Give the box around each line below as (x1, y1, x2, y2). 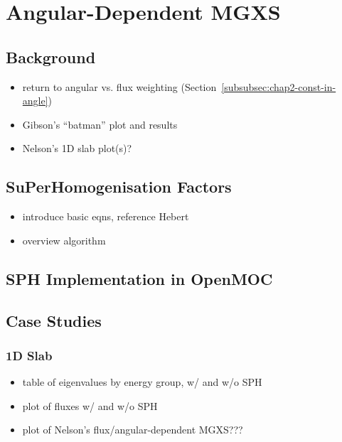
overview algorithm (22, 232, 106, 247)
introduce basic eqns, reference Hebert (22, 209, 189, 224)
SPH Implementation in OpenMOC (6, 267, 273, 289)
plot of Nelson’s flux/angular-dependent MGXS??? (22, 422, 243, 437)
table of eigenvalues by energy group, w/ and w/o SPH (22, 374, 262, 389)
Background (6, 45, 96, 68)
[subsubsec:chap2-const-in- (221, 79, 336, 94)
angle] (22, 93, 48, 108)
